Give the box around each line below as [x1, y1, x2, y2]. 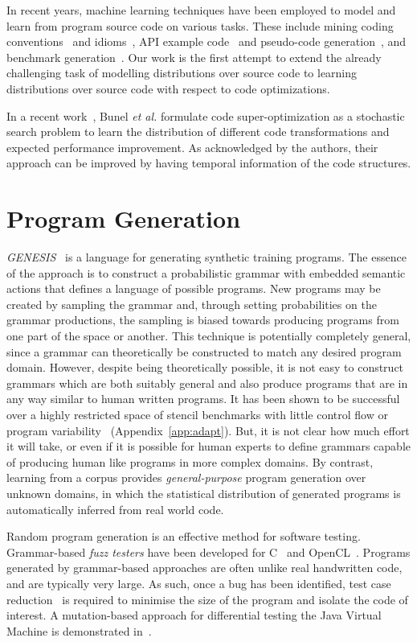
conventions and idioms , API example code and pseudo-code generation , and [6, 33, 407, 50]
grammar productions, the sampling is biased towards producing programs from [6, 311, 399, 328]
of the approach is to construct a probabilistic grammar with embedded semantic [6, 264, 406, 281]
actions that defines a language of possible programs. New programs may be [6, 280, 381, 297]
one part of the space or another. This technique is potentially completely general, [6, 327, 411, 344]
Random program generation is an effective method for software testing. [6, 528, 361, 545]
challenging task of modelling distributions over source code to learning [6, 64, 358, 81]
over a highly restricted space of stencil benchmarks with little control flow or [6, 406, 388, 422]
